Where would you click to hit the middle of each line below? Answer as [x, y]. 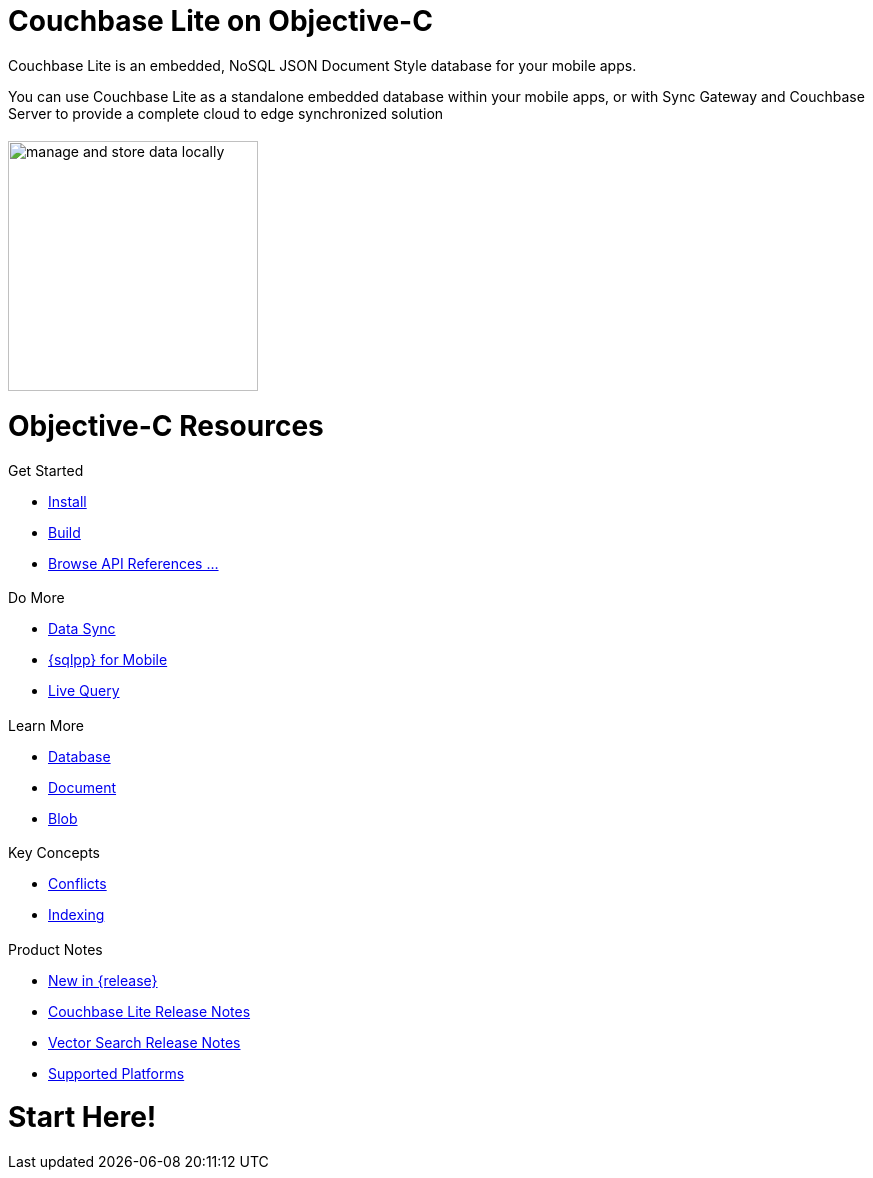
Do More [36, 598]
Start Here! [82, 1117]
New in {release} [103, 980]
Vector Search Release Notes [144, 1042]
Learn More [46, 725]
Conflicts [77, 884]
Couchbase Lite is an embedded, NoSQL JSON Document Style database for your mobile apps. [322, 65]
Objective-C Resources [166, 426]
